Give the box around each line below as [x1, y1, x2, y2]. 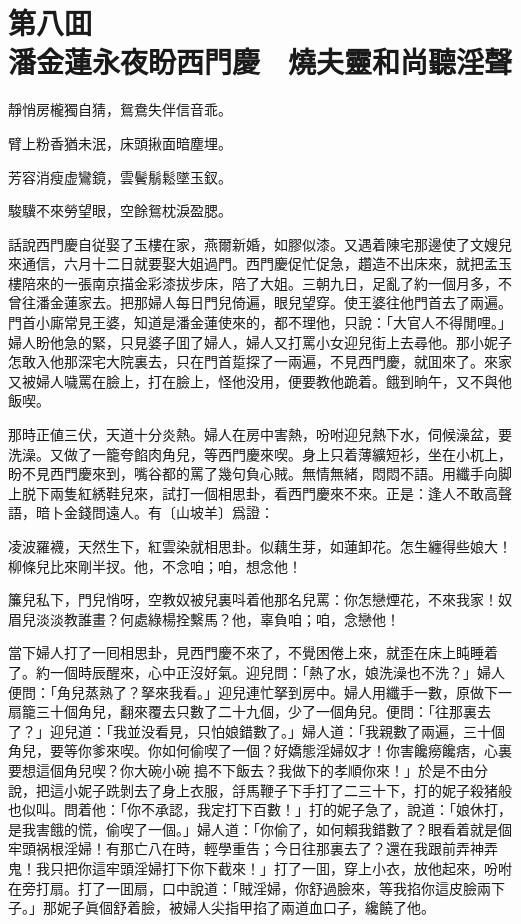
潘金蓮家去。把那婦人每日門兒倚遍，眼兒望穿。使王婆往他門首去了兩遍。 [35, 292, 512, 313]
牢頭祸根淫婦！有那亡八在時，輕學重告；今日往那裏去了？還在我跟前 [8, 838, 456, 859]
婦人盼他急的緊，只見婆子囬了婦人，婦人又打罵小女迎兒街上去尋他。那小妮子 [8, 331, 512, 352]
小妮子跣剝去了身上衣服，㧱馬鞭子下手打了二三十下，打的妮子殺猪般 [63, 779, 512, 800]
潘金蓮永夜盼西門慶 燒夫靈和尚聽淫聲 [8, 41, 513, 82]
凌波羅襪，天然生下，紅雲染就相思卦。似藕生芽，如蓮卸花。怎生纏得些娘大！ [8, 536, 512, 556]
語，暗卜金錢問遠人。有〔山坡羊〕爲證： [8, 502, 274, 523]
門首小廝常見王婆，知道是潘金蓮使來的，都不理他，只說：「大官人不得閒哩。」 [8, 312, 512, 333]
